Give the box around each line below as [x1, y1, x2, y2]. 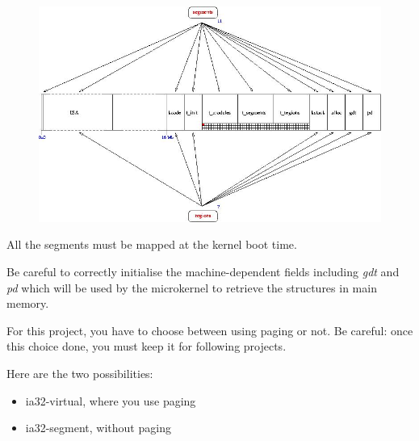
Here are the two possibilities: [6, 364, 153, 381]
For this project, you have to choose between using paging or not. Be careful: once [6, 321, 413, 338]
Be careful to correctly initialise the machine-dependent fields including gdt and [6, 262, 400, 279]
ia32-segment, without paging [25, 419, 171, 436]
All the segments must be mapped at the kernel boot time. [6, 236, 297, 253]
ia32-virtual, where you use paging [25, 392, 196, 409]
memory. [6, 295, 49, 312]
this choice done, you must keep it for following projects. [6, 338, 287, 355]
